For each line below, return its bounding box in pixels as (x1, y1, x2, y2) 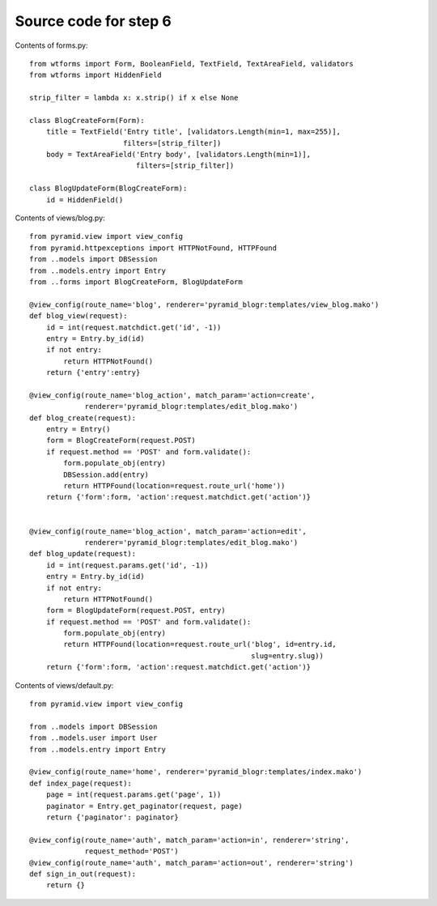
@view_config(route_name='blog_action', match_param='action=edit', (29, 526, 307, 536)
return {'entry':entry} (45, 368, 141, 377)
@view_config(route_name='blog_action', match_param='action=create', (29, 390, 316, 400)
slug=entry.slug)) (251, 651, 324, 660)
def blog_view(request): (29, 312, 128, 321)
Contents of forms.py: (15, 40, 88, 50)
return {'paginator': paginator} (45, 812, 180, 822)
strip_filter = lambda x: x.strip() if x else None (29, 93, 239, 103)
